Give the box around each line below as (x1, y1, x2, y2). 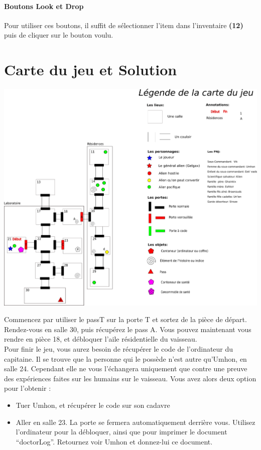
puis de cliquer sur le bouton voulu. (4, 30, 113, 40)
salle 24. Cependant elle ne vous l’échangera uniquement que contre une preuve (4, 363, 247, 374)
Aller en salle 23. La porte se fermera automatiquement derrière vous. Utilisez (16, 416, 255, 427)
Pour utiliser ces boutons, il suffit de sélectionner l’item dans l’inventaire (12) (4, 20, 243, 30)
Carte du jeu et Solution (4, 59, 177, 80)
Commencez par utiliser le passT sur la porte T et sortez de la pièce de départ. (4, 314, 247, 325)
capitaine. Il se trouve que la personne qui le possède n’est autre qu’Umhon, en (4, 353, 247, 364)
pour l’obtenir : (4, 383, 51, 393)
